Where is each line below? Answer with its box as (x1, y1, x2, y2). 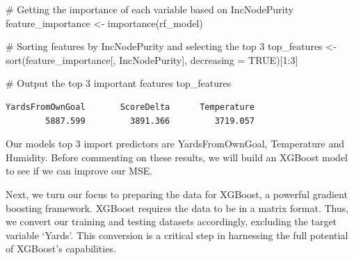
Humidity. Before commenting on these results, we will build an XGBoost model (6, 149, 348, 164)
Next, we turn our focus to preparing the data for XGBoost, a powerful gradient (6, 186, 348, 201)
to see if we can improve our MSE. (6, 163, 153, 178)
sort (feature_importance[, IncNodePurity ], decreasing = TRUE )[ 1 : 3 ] (6, 52, 298, 67)
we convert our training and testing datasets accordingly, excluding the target (6, 214, 337, 229)
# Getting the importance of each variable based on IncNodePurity (6, 2, 293, 16)
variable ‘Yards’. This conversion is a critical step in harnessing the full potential (6, 227, 348, 242)
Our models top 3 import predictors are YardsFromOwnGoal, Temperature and (6, 136, 345, 151)
